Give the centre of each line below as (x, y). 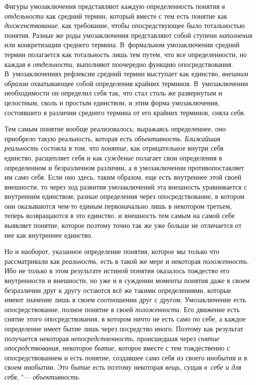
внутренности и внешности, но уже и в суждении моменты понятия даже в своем (127, 280)
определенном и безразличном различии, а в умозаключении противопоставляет (124, 167)
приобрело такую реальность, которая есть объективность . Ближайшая (112, 138)
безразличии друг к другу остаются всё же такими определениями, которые (118, 290)
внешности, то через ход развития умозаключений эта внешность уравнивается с (126, 186)
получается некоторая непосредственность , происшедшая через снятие (112, 338)
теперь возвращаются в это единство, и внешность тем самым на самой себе (120, 215)
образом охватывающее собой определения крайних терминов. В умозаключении (126, 83)
